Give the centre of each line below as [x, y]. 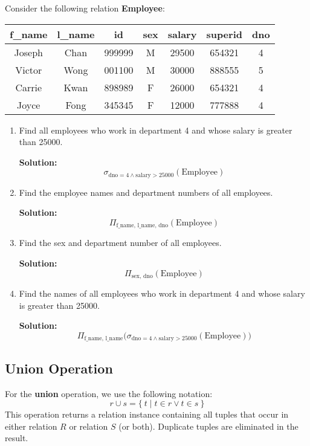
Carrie [29, 87]
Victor [29, 69]
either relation [31, 426]
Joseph [28, 52]
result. [17, 438]
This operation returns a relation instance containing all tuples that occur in [147, 414]
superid [224, 34]
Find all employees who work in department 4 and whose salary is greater [156, 130]
